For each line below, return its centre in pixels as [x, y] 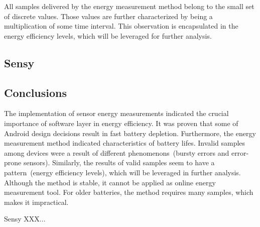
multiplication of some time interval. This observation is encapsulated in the [121, 26]
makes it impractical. [36, 202]
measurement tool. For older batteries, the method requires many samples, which [129, 192]
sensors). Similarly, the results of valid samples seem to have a [119, 162]
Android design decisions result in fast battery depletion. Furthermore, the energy [130, 133]
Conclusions [36, 92]
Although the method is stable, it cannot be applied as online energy [110, 182]
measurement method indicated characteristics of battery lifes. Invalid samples [125, 143]
